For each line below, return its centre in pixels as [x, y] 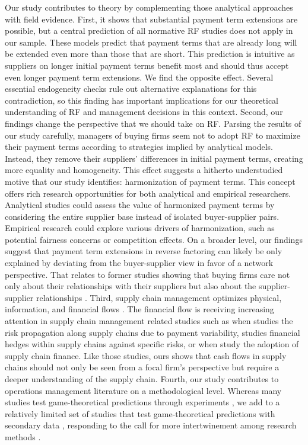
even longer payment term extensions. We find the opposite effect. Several [139, 77]
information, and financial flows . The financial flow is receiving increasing [139, 309]
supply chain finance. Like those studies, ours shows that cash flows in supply [146, 355]
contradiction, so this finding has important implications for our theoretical [142, 100]
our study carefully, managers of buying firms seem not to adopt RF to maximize [153, 135]
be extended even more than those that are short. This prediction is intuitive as [150, 54]
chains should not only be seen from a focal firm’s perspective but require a [142, 367]
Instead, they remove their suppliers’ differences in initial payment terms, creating [154, 158]
